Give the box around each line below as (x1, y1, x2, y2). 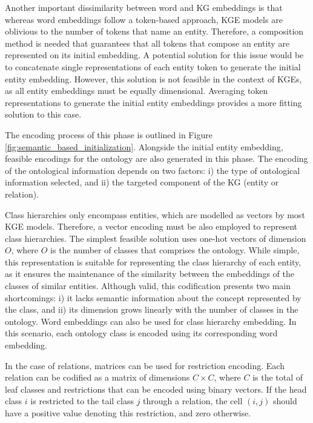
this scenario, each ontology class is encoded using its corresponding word (5, 327, 278, 339)
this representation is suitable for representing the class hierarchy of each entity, (5, 255, 301, 268)
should (272, 395, 297, 407)
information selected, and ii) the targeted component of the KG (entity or (5, 176, 279, 188)
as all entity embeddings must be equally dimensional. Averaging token (5, 84, 268, 97)
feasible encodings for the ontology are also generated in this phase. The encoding (5, 152, 308, 165)
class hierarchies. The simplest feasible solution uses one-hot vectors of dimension (5, 231, 306, 244)
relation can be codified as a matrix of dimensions (5, 371, 190, 384)
